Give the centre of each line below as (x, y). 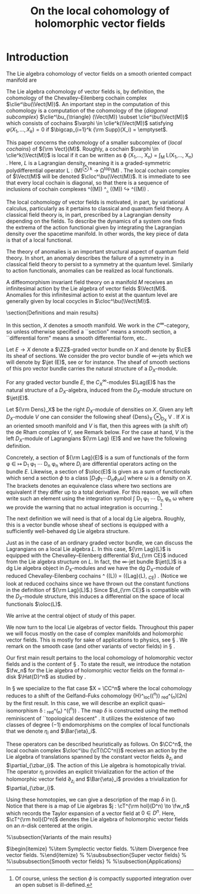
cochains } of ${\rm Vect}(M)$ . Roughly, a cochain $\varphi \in (82, 149)
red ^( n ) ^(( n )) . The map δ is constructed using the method (118, 711)
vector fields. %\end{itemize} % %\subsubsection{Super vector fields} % (96, 855)
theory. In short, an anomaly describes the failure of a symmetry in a (90, 258)
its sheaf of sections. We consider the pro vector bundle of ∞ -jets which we (99, 356)
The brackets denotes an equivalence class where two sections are (89, 486)
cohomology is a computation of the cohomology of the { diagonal (87, 110)
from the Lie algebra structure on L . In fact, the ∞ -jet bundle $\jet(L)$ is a (96, 562)
